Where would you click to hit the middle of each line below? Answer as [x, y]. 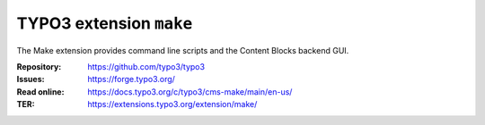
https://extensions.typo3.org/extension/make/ [172, 104]
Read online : [40, 92]
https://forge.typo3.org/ [131, 79]
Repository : [39, 66]
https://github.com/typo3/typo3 [146, 66]
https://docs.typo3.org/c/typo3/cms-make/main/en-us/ [190, 92]
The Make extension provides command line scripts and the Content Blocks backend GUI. [183, 50]
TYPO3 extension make [105, 23]
